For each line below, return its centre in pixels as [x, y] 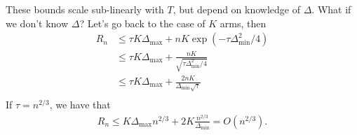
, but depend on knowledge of [237, 9]
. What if [331, 9]
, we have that [80, 104]
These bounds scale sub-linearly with [85, 9]
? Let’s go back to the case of [142, 23]
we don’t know [37, 23]
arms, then [243, 23]
